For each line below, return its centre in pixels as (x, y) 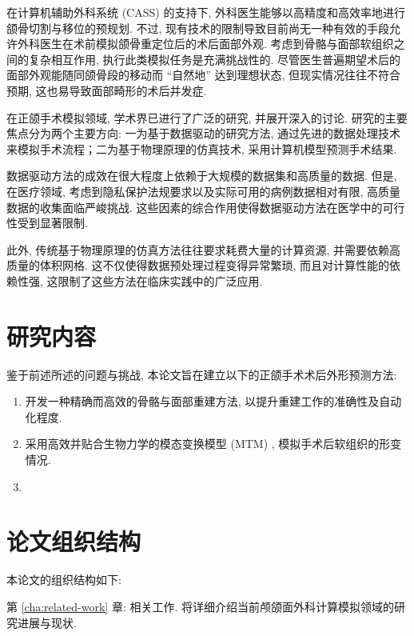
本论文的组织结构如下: (64, 580)
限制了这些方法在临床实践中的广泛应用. (160, 280)
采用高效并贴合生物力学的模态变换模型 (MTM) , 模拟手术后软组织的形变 (213, 444)
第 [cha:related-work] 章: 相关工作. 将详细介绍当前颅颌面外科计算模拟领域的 (201, 606)
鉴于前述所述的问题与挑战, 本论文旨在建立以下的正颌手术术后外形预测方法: (202, 374)
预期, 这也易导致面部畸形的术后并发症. (107, 90)
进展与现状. (47, 622)
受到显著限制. (52, 223)
